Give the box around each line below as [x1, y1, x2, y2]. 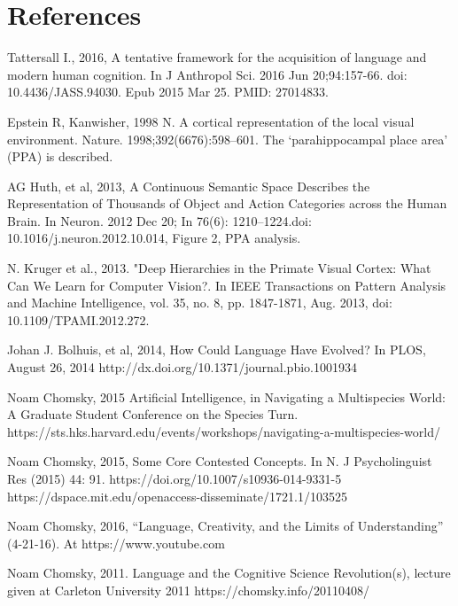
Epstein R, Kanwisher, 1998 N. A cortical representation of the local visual [7, 112, 415, 130]
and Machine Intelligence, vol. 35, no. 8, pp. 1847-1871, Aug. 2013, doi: [7, 293, 392, 312]
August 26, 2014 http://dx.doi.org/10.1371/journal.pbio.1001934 [7, 358, 357, 377]
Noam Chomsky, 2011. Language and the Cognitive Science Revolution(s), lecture [7, 563, 451, 582]
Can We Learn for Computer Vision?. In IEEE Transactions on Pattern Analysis [7, 276, 446, 294]
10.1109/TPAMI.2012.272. [7, 310, 150, 329]
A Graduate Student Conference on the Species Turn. [7, 405, 299, 423]
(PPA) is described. [7, 147, 113, 166]
